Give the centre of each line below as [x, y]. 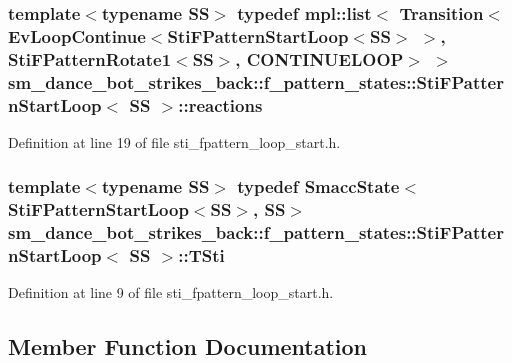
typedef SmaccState [318, 186]
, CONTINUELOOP [319, 58]
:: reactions [220, 104]
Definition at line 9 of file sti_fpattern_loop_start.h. [171, 292]
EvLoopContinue [77, 35]
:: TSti [201, 255]
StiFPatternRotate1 [90, 58]
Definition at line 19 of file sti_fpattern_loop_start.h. [174, 141]
